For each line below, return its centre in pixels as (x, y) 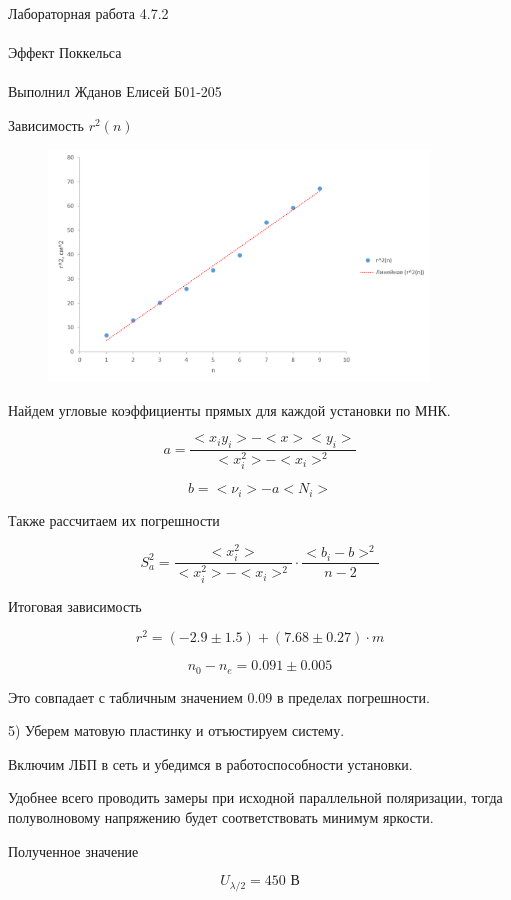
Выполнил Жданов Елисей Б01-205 (115, 91)
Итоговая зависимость (75, 605)
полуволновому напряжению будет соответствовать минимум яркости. (221, 817)
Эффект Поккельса (65, 52)
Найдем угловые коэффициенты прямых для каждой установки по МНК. (229, 409)
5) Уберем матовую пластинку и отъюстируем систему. (176, 730)
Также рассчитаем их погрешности (114, 519)
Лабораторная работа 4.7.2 (88, 13)
